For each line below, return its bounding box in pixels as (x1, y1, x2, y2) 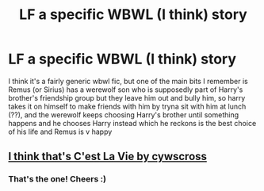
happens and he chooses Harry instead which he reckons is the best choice (8, 118, 257, 128)
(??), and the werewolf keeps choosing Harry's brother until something (8, 109, 239, 120)
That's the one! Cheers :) (8, 174, 107, 185)
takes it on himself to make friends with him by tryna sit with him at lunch (8, 101, 247, 111)
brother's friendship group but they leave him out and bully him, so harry (8, 93, 246, 102)
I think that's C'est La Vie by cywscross (8, 150, 208, 163)
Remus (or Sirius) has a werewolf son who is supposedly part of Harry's (8, 85, 243, 94)
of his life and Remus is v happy (8, 127, 113, 136)
